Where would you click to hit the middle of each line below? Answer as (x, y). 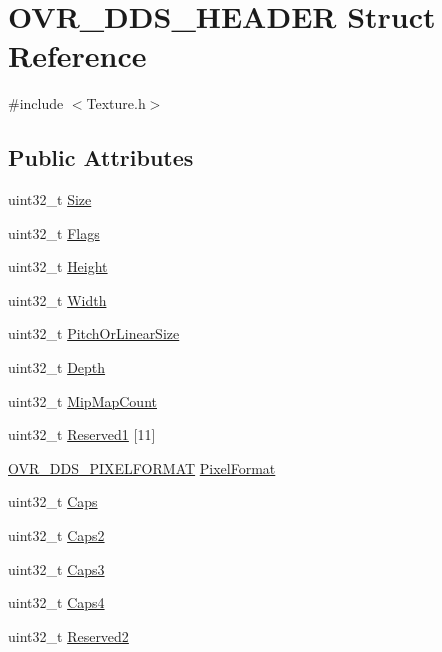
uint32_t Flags (54, 232)
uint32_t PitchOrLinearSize (94, 333)
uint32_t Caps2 (56, 535)
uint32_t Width (57, 299)
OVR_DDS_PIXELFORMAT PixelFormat (142, 467)
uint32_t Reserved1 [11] (82, 434)
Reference (77, 55)
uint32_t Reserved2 (68, 635)
